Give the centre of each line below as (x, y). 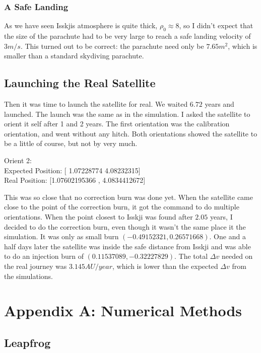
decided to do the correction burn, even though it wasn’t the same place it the (125, 226)
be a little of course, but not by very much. (71, 143)
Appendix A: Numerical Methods (123, 310)
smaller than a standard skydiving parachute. (74, 56)
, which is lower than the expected (165, 266)
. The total (191, 256)
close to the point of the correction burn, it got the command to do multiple (122, 207)
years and (219, 104)
